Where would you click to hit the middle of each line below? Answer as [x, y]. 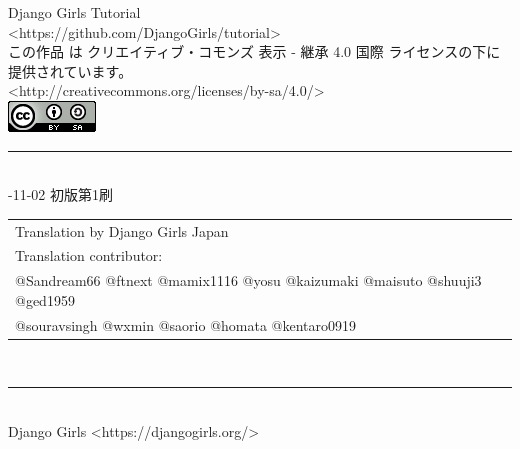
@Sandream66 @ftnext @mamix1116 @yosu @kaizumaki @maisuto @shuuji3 [248, 280]
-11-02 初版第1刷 [60, 194]
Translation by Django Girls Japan [122, 230]
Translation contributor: [89, 255]
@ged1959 [45, 299]
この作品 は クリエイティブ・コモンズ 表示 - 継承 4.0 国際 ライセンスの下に [254, 51]
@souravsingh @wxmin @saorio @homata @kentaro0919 [186, 324]
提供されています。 [70, 70]
